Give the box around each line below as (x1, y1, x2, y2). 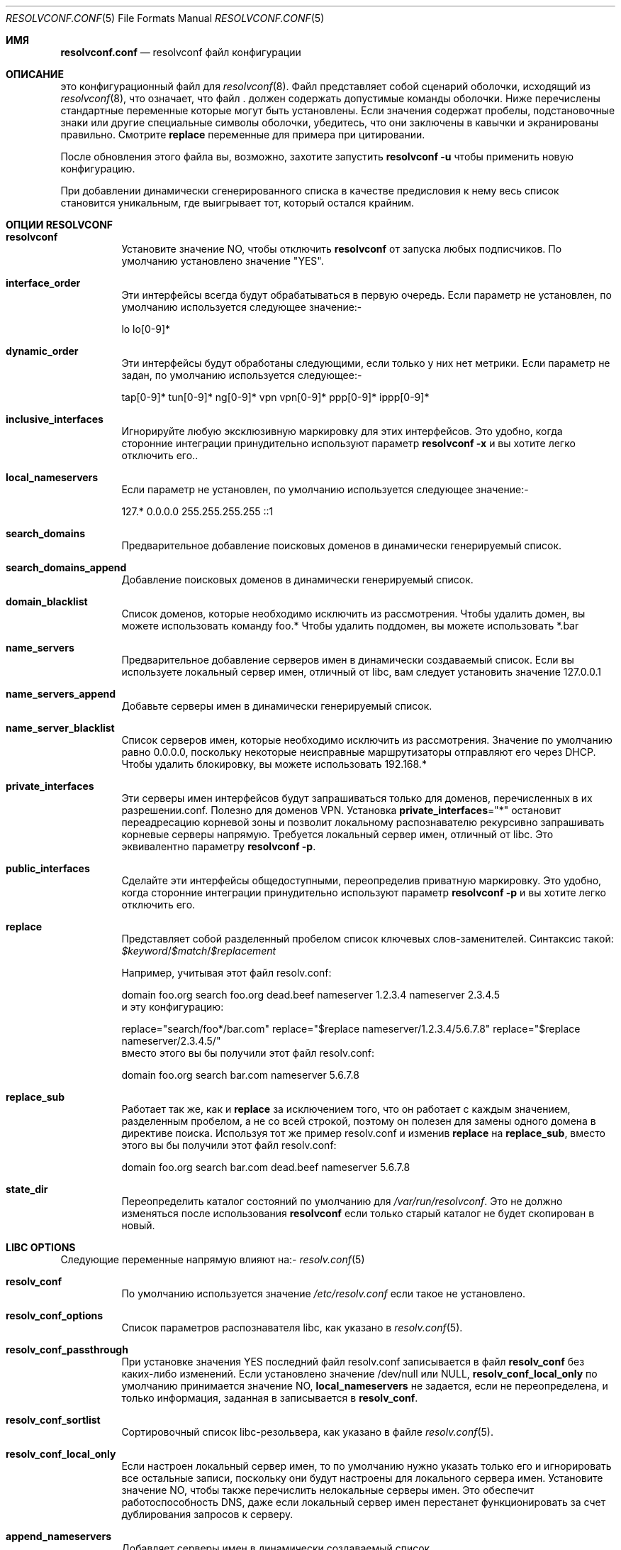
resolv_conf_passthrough (6, 1343, 128, 1356)
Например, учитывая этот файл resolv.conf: (121, 967, 332, 979)
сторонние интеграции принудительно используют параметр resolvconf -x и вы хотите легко (121, 437, 576, 449)
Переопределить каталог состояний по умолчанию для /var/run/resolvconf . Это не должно (121, 1195, 563, 1207)
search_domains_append (6, 561, 127, 573)
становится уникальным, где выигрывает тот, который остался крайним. (60, 197, 415, 209)
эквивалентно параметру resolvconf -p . (121, 840, 316, 852)
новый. (121, 1219, 155, 1231)
